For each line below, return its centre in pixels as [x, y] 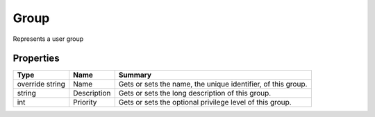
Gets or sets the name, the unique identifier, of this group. [213, 84]
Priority [85, 102]
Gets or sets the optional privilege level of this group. [205, 102]
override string [41, 84]
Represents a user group [48, 39]
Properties [36, 58]
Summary [135, 75]
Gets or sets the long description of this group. [195, 93]
